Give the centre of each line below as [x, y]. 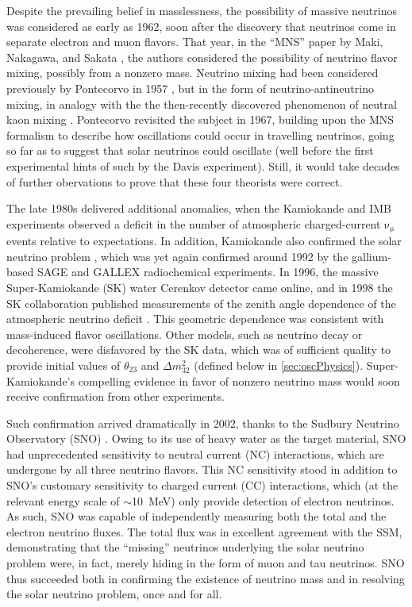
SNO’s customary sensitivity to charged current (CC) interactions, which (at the [202, 485]
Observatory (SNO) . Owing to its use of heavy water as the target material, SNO [206, 438]
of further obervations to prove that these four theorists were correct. [175, 181]
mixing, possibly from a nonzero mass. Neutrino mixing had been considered [193, 73]
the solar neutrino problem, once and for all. [114, 594]
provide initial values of [64, 365]
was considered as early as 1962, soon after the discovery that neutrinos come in [201, 26]
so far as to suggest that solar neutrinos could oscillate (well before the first [190, 150]
